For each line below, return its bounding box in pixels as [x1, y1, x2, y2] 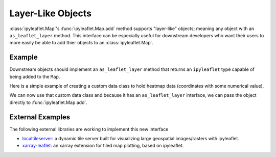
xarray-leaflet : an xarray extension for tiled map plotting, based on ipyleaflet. [22, 143, 184, 149]
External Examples [9, 113, 71, 121]
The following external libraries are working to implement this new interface [9, 126, 169, 132]
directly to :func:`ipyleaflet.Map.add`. [9, 99, 88, 106]
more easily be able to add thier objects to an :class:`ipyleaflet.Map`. [9, 40, 153, 46]
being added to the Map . [9, 73, 60, 80]
